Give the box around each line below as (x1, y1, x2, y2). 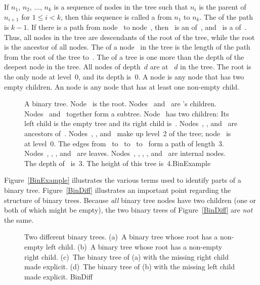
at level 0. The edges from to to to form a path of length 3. (24, 138, 224, 148)
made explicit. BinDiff (24, 271, 93, 281)
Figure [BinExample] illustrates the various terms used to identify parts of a (4, 175, 241, 185)
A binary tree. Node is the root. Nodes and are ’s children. (24, 98, 216, 109)
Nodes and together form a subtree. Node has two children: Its (24, 108, 229, 118)
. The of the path (199, 11, 253, 22)
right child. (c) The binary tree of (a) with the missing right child (24, 251, 229, 262)
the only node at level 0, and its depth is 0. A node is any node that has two (4, 71, 244, 82)
